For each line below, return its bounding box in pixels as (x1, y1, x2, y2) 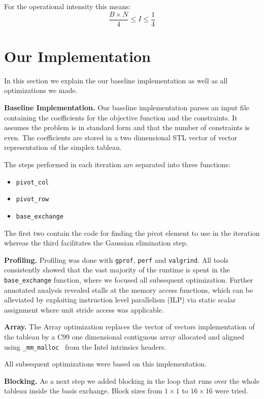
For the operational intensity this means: (4, 1, 131, 11)
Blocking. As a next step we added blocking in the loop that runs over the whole (4, 375, 259, 386)
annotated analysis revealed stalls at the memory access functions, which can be (4, 284, 253, 295)
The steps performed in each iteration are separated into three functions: (4, 159, 230, 169)
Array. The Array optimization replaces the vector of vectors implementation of (4, 321, 255, 332)
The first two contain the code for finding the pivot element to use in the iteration (4, 227, 260, 238)
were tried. (215, 385, 248, 396)
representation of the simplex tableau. (4, 142, 122, 152)
